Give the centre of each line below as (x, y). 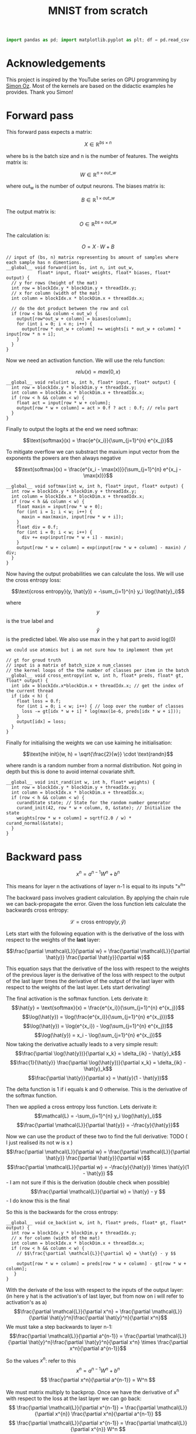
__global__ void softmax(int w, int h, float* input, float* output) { (95, 487)
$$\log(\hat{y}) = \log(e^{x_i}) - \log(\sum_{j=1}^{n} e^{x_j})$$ (98, 1026)
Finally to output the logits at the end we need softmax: (72, 429)
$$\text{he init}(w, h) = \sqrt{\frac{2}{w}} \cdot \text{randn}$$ (98, 754)
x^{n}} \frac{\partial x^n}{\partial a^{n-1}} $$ (108, 1414)
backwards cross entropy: (37, 910)
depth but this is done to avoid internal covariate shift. (71, 772)
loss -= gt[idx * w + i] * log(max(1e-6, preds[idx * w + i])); (101, 712)
